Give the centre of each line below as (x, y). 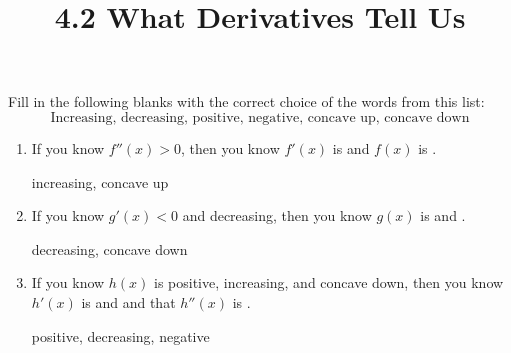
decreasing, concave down (109, 248)
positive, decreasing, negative (120, 335)
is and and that (128, 301)
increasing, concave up (100, 181)
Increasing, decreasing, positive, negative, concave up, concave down (260, 117)
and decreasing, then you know (277, 215)
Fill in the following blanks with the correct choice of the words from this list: (246, 101)
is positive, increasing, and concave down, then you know (329, 282)
